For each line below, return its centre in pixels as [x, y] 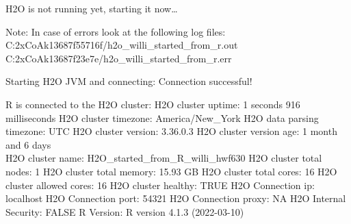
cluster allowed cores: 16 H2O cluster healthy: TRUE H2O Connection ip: [160, 185]
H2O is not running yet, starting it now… [92, 8]
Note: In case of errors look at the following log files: [116, 31]
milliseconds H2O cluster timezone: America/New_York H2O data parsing [162, 117]
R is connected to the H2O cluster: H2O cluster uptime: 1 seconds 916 [153, 104]
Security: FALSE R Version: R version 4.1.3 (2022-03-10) [125, 211]
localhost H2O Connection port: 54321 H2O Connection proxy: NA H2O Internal [176, 198]
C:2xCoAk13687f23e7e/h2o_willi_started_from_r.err [119, 58]
